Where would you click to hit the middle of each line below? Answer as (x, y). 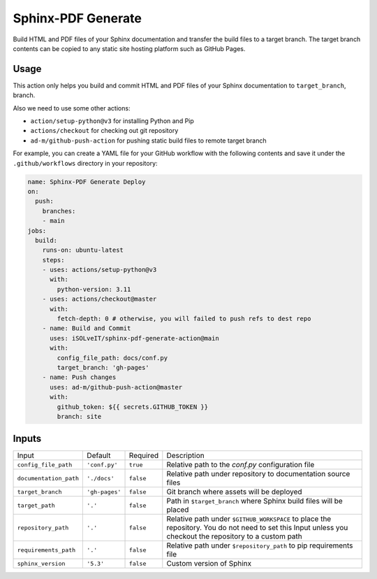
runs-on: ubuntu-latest (83, 250)
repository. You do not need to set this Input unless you (257, 528)
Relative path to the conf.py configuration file (241, 465)
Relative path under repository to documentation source (258, 474)
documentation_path (48, 478)
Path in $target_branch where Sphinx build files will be (255, 501)
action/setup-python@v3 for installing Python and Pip (112, 121)
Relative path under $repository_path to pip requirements (260, 545)
